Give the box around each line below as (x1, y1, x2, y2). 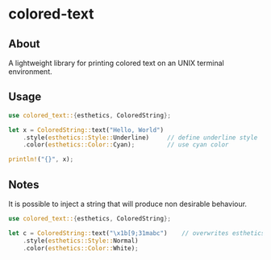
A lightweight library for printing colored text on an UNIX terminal (8, 58, 224, 68)
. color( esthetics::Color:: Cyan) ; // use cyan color (23, 141, 229, 149)
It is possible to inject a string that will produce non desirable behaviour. (8, 199, 248, 208)
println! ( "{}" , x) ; (8, 155, 74, 163)
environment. (8, 67, 52, 76)
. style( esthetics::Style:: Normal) (23, 237, 139, 245)
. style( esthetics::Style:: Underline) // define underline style (23, 134, 258, 142)
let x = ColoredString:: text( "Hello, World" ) (8, 126, 164, 134)
